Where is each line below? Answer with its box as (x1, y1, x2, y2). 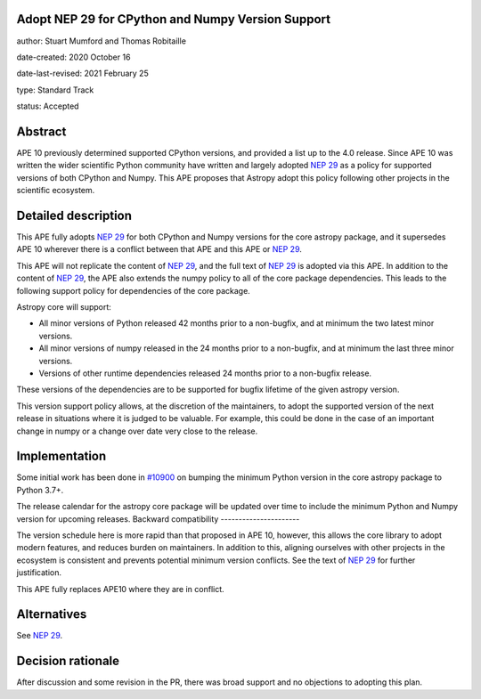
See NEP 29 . (16, 630, 63, 641)
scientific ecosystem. (16, 185, 95, 196)
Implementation (16, 449, 107, 464)
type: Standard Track (16, 85, 94, 95)
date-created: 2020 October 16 (16, 52, 131, 62)
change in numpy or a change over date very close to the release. (16, 426, 258, 436)
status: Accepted (16, 101, 79, 111)
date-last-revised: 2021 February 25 (16, 68, 149, 79)
